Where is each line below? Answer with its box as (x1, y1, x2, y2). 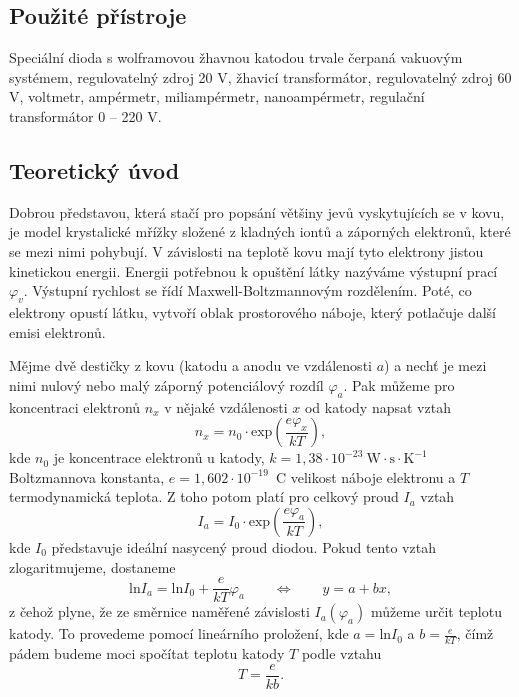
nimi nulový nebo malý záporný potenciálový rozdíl (9, 374, 324, 395)
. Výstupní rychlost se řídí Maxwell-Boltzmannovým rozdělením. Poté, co (23, 280, 472, 301)
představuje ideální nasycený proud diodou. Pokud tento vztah (51, 536, 436, 557)
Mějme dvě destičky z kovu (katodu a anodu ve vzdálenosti (9, 355, 372, 376)
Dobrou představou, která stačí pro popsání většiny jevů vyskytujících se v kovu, (9, 201, 505, 222)
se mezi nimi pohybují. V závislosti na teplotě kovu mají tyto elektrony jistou (9, 240, 484, 261)
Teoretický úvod (9, 154, 180, 185)
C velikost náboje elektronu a (275, 466, 456, 487)
